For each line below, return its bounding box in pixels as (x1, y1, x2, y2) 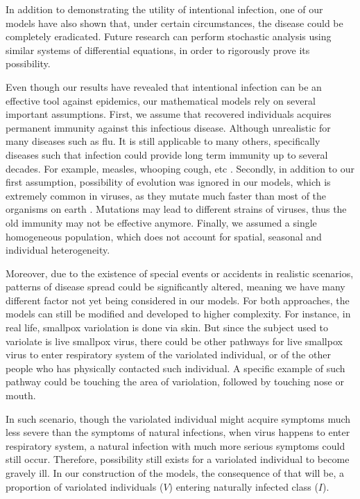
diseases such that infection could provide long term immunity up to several (6, 147, 328, 161)
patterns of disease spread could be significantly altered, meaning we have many (6, 279, 345, 294)
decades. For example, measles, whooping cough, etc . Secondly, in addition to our (6, 161, 354, 175)
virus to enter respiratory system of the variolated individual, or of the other (6, 347, 331, 362)
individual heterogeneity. (6, 243, 110, 257)
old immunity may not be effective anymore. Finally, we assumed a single (6, 215, 317, 229)
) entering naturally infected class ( (169, 479, 318, 493)
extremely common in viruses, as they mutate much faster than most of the (6, 188, 327, 202)
